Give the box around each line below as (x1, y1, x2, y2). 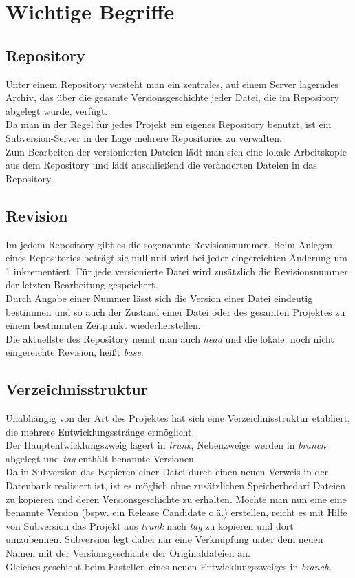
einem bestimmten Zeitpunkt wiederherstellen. (6, 318, 201, 332)
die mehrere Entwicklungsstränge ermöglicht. (6, 424, 195, 438)
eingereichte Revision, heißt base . (6, 345, 144, 359)
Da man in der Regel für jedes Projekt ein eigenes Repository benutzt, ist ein (6, 117, 332, 131)
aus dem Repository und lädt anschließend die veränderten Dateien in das (6, 158, 317, 172)
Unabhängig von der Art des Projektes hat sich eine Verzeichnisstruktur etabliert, (6, 411, 350, 425)
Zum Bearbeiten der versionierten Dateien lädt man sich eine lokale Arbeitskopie (6, 144, 347, 158)
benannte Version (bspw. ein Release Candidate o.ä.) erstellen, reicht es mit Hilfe (6, 505, 347, 520)
